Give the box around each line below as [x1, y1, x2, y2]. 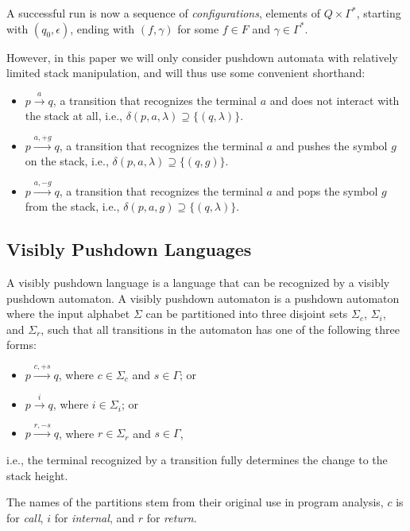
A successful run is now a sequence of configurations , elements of [6, 5, 321, 21]
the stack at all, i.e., [25, 107, 122, 124]
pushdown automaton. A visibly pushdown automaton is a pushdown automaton [6, 289, 400, 306]
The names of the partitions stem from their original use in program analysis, [6, 494, 384, 510]
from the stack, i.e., [25, 198, 120, 215]
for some [177, 20, 219, 37]
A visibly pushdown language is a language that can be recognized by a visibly [6, 273, 390, 290]
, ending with [70, 20, 135, 37]
